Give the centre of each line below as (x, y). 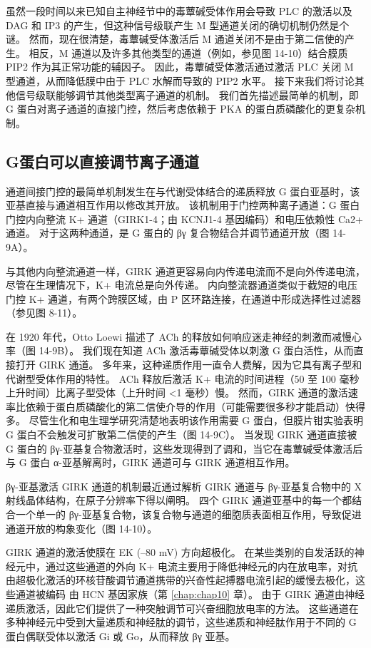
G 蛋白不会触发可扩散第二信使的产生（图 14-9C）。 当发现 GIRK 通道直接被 (182, 434)
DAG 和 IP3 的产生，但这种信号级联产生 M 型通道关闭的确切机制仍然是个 (178, 25)
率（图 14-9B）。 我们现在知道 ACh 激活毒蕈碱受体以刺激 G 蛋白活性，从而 (180, 350)
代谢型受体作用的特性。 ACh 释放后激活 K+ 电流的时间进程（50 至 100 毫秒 (183, 378)
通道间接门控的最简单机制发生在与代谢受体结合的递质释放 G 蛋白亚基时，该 (183, 191)
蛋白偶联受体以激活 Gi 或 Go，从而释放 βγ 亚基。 (121, 636)
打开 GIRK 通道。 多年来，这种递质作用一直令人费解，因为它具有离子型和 (189, 365)
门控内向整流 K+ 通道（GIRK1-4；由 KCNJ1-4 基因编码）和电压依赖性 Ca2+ (184, 218)
